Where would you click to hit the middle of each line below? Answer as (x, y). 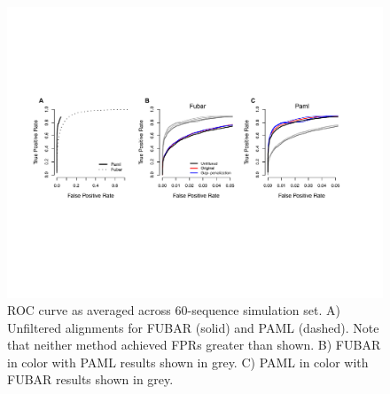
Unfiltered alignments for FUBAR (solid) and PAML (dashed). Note (193, 327)
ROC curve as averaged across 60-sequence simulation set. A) (174, 310)
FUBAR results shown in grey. (90, 379)
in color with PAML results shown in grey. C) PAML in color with (188, 362)
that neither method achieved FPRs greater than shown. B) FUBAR (194, 345)
